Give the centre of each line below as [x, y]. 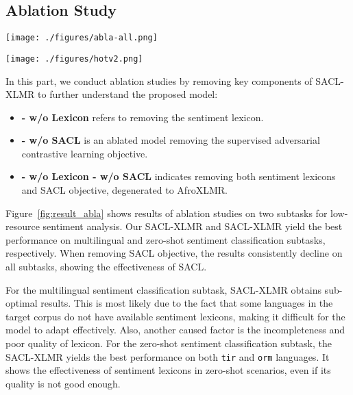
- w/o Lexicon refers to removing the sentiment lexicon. [143, 117]
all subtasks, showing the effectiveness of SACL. [106, 267]
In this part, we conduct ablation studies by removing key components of [159, 80]
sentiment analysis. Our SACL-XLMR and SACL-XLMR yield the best [193, 226]
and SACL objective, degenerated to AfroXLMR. [124, 190]
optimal [22, 303]
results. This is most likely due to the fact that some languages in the [187, 303]
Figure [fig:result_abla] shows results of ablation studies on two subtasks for [167, 213]
